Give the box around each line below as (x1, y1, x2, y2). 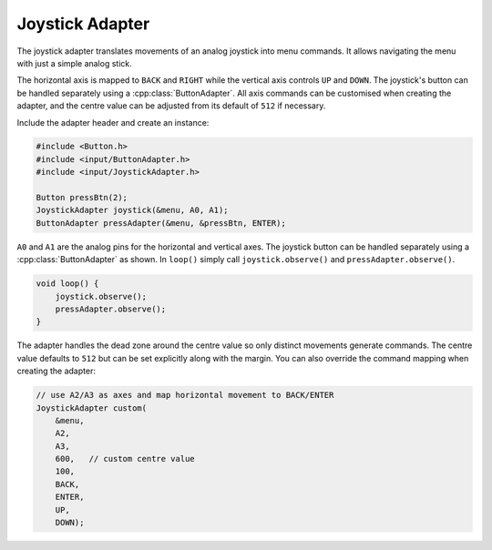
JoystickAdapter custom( (36, 402, 148, 413)
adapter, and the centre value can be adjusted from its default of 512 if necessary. (16, 100, 326, 111)
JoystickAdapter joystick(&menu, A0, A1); (36, 205, 229, 216)
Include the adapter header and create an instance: (16, 117, 210, 127)
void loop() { (36, 279, 99, 289)
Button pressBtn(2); (36, 192, 128, 203)
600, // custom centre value (55, 453, 195, 464)
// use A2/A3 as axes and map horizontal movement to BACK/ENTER (36, 390, 334, 401)
